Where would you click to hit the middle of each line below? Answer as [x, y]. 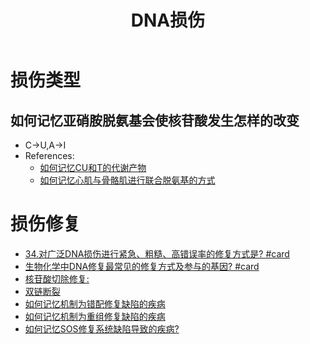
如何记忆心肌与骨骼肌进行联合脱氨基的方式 [127, 180]
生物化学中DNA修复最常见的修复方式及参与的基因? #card [142, 266]
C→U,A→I [45, 145]
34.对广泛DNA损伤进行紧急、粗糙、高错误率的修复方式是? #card [157, 253]
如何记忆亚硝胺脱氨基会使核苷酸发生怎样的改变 [155, 120]
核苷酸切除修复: [57, 278]
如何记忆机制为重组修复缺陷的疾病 [95, 316]
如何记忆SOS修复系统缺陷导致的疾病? [102, 328]
